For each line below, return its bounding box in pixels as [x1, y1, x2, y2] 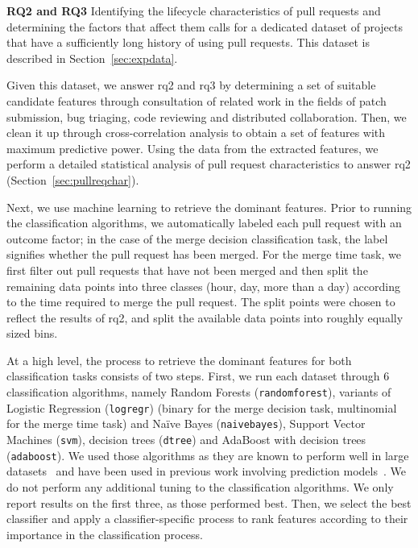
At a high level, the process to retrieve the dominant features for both [6, 351, 352, 368]
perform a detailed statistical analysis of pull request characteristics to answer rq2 [6, 156, 411, 172]
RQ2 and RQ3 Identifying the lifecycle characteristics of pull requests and [6, 2, 381, 19]
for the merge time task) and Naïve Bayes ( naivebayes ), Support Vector [6, 415, 366, 432]
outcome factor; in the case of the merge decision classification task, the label [6, 230, 388, 247]
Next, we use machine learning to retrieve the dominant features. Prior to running [6, 198, 412, 215]
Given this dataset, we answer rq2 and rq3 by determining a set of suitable [6, 77, 376, 93]
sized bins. [6, 325, 58, 342]
